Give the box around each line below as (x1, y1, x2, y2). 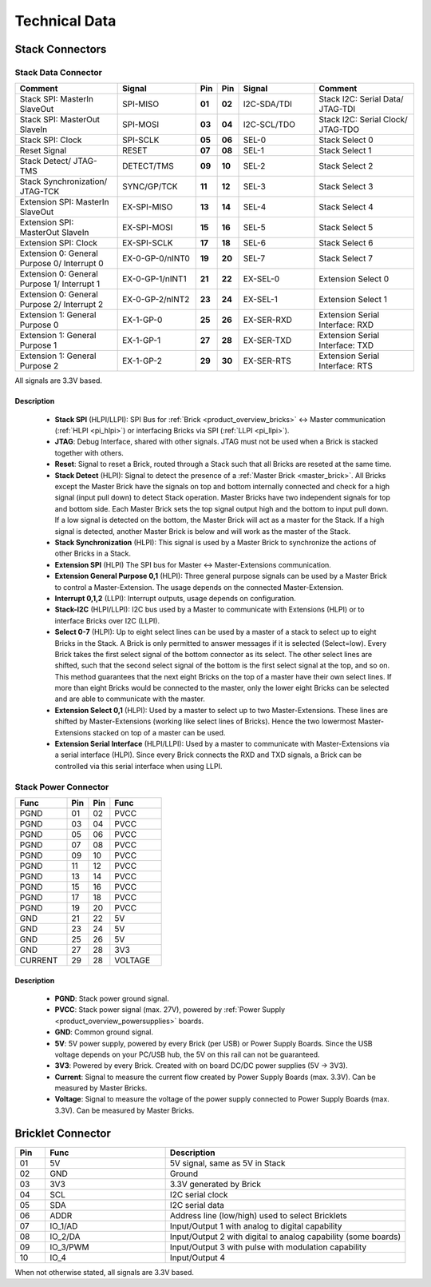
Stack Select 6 (318, 237, 374, 249)
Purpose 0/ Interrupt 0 (19, 258, 104, 269)
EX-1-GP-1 (122, 335, 161, 346)
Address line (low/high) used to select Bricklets (169, 1209, 347, 1221)
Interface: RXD (318, 320, 374, 331)
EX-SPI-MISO (122, 201, 173, 213)
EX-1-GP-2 (122, 356, 163, 367)
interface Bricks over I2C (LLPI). (54, 616, 160, 625)
